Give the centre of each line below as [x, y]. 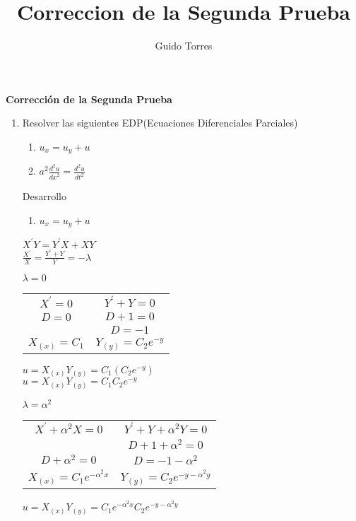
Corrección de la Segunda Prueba [89, 99]
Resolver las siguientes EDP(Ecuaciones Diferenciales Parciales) [160, 123]
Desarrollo [44, 196]
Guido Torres [184, 46]
